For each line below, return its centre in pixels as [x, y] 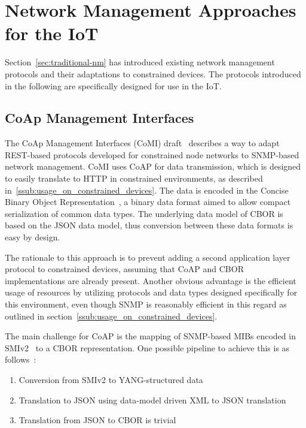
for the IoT [52, 33]
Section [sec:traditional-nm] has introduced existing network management [140, 62]
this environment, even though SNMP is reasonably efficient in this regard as [146, 304]
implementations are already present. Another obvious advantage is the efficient [151, 280]
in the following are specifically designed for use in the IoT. [113, 85]
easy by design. [33, 237]
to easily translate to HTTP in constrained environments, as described [134, 178]
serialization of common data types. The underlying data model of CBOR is [144, 213]
